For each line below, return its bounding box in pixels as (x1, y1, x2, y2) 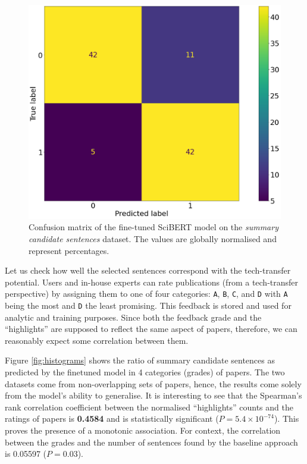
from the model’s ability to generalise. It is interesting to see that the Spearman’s (5, 389, 302, 402)
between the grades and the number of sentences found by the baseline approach (5, 435, 298, 448)
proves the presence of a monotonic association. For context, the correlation (5, 424, 281, 437)
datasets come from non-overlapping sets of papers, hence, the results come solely (5, 377, 302, 390)
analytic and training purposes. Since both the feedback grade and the (5, 311, 262, 323)
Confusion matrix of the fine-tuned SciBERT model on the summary (29, 221, 278, 233)
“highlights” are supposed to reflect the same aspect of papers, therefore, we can (5, 322, 297, 335)
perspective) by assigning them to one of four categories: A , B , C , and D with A (5, 287, 288, 300)
